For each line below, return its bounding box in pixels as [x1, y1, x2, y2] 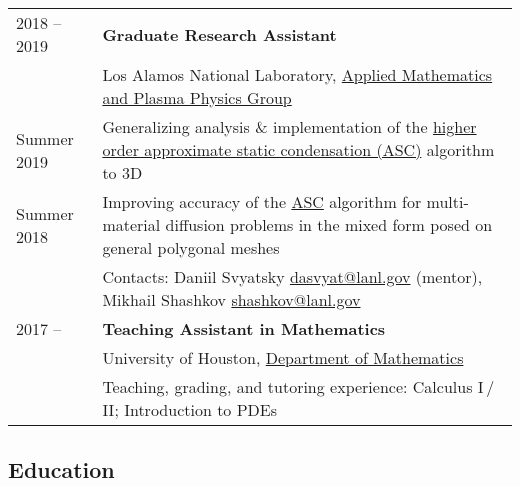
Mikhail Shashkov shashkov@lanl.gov [102, 288, 361, 311]
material [102, 213, 161, 236]
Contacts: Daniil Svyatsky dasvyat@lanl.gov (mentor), [102, 265, 483, 288]
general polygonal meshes [102, 236, 280, 259]
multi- [426, 190, 469, 213]
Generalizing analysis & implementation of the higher [102, 115, 477, 138]
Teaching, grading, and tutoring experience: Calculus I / [102, 375, 495, 398]
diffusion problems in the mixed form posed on [165, 213, 493, 236]
